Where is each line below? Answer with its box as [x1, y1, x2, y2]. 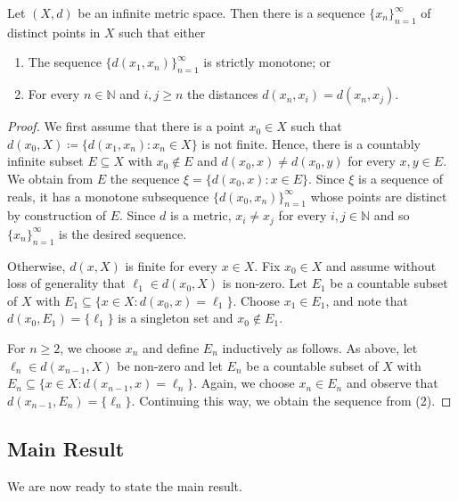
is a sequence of [358, 168, 444, 187]
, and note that [325, 291, 409, 309]
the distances [187, 85, 258, 103]
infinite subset [7, 152, 84, 170]
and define [143, 338, 200, 357]
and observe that [346, 374, 438, 392]
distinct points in [7, 22, 101, 41]
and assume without [326, 256, 437, 275]
